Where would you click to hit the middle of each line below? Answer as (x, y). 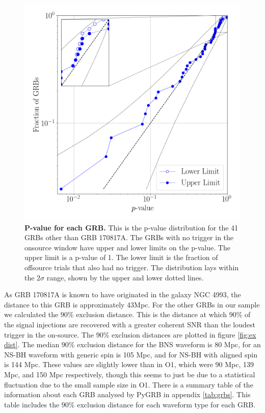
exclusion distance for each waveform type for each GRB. (166, 404)
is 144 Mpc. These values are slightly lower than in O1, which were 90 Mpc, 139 (129, 364)
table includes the (32, 404)
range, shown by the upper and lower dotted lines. (125, 277)
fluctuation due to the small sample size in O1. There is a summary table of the (129, 384)
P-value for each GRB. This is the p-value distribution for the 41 (131, 227)
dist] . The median (32, 344)
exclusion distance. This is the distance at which (152, 314)
